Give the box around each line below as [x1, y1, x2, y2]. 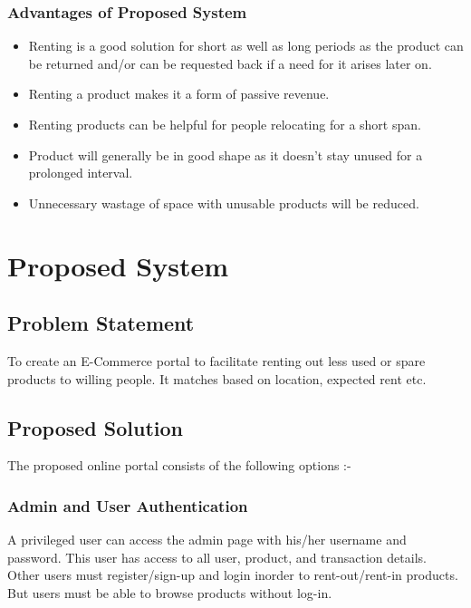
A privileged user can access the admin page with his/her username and [7, 530, 407, 549]
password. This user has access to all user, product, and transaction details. [7, 547, 427, 566]
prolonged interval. [28, 163, 133, 182]
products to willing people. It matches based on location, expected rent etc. [7, 369, 427, 388]
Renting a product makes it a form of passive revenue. [28, 84, 330, 103]
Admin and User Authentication [7, 494, 248, 516]
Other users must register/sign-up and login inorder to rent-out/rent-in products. [7, 565, 458, 584]
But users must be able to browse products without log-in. [7, 583, 332, 602]
